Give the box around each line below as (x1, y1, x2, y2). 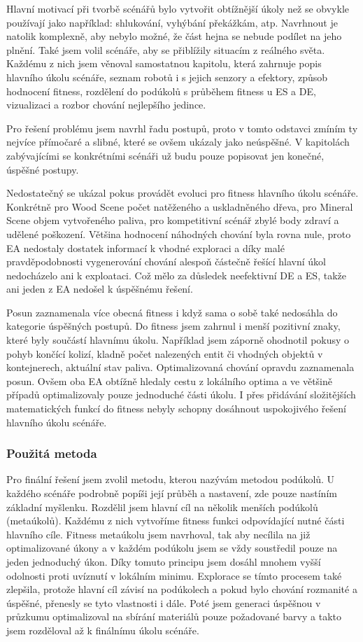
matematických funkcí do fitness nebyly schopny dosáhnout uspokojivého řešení (6, 401, 346, 416)
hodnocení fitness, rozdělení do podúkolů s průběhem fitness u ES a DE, (6, 83, 316, 98)
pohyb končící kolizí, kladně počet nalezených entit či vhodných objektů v (6, 346, 323, 361)
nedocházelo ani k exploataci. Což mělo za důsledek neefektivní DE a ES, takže (6, 267, 346, 282)
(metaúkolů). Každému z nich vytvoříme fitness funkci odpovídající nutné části (6, 513, 345, 528)
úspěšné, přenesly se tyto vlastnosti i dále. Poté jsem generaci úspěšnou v (6, 595, 321, 610)
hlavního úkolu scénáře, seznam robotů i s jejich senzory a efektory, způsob (6, 69, 328, 84)
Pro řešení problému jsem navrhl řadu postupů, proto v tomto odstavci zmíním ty (6, 120, 358, 135)
